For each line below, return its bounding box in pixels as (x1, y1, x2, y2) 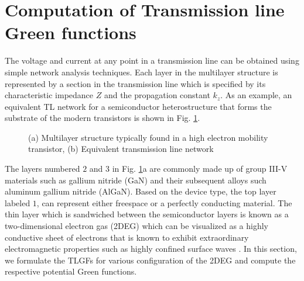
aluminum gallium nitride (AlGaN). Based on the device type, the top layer (5, 185, 276, 197)
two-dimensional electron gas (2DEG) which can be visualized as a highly (5, 220, 268, 232)
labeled (5, 196, 30, 209)
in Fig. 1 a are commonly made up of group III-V (112, 162, 288, 175)
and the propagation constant (104, 89, 210, 101)
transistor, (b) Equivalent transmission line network (28, 143, 214, 155)
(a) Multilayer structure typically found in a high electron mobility (28, 131, 268, 143)
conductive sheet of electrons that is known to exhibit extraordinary (5, 231, 249, 243)
